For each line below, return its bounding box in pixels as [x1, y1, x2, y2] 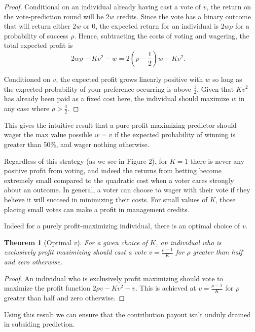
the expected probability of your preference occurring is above [4, 83, 191, 94]
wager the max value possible [4, 129, 93, 140]
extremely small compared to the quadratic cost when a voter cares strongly [4, 175, 234, 185]
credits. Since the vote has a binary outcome [116, 11, 251, 21]
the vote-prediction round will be [4, 11, 104, 21]
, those [216, 194, 236, 204]
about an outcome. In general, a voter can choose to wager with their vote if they [4, 184, 251, 195]
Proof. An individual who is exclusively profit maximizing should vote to [4, 273, 223, 283]
